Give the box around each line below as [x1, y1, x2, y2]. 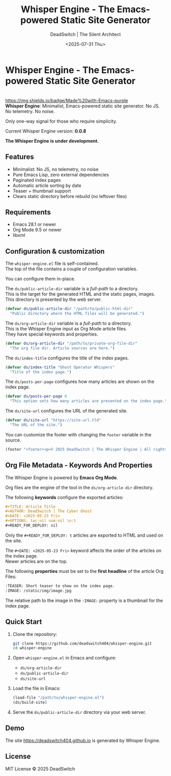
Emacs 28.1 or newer [12, 221, 56, 228]
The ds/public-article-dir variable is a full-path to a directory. [5, 286, 139, 292]
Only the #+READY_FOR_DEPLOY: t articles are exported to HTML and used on [5, 532, 164, 538]
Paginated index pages [12, 177, 61, 183]
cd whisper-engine [12, 646, 52, 651]
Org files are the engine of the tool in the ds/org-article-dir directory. [5, 484, 154, 490]
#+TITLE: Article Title [5, 504, 56, 509]
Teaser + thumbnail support [12, 187, 71, 194]
